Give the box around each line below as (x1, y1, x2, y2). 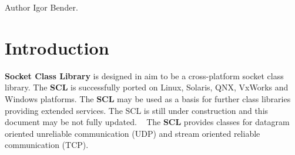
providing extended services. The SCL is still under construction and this (5, 104, 269, 116)
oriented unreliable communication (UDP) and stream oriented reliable (5, 127, 260, 139)
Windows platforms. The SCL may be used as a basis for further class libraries (5, 92, 291, 105)
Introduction (5, 35, 109, 59)
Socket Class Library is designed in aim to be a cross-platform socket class (5, 69, 284, 82)
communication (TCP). (5, 139, 89, 151)
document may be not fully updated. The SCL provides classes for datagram (5, 116, 290, 128)
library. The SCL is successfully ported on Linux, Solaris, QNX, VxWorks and (5, 81, 289, 93)
